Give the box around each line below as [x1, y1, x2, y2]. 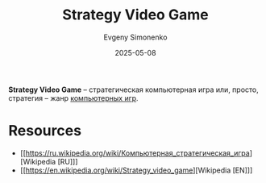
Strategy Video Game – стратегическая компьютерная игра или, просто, [8, 85, 260, 94]
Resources [8, 122, 82, 140]
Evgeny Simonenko [103, 32, 168, 42]
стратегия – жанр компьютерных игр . [8, 93, 139, 102]
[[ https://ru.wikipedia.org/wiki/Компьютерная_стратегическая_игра [19, 148, 250, 158]
